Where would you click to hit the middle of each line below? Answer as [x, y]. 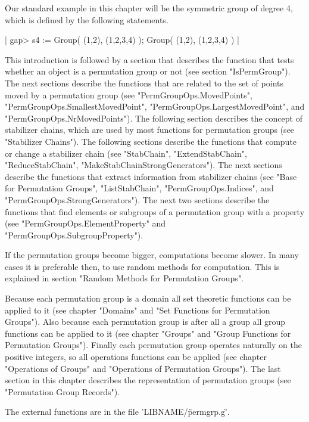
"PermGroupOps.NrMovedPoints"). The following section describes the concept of [154, 118]
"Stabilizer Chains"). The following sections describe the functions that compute [151, 141]
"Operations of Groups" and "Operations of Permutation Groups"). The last [143, 368]
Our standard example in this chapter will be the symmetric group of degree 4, [149, 8]
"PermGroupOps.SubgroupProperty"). [74, 235]
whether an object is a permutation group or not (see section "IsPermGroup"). [148, 71]
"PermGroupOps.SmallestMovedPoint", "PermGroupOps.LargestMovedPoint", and [155, 106]
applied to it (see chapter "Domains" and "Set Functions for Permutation [138, 310]
